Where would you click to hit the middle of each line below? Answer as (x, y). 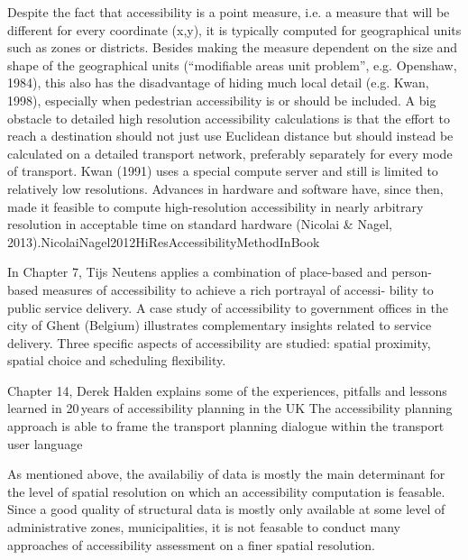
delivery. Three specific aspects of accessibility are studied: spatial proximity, (219, 342)
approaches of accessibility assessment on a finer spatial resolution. (191, 544)
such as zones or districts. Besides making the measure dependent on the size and (233, 47)
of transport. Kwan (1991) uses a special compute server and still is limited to (223, 171)
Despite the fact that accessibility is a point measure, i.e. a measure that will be (229, 12)
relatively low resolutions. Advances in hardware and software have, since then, (225, 188)
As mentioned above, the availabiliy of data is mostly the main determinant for (226, 474)
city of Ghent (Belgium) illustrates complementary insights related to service (220, 325)
